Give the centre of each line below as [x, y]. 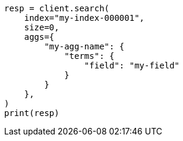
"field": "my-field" [132, 65]
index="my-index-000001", [84, 18]
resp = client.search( [57, 8]
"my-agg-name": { [84, 46]
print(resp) [32, 113]
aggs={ [39, 37]
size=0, [42, 27]
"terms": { [89, 56]
